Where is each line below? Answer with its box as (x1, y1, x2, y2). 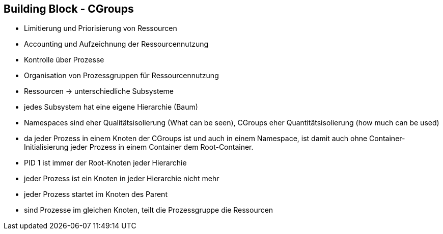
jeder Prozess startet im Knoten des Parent (24, 190, 168, 199)
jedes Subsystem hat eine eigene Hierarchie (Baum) (24, 103, 198, 112)
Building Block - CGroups (4, 3, 134, 15)
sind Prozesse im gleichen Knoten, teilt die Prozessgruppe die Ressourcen (24, 206, 273, 215)
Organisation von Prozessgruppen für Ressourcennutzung (24, 71, 219, 80)
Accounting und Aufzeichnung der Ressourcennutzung (24, 40, 209, 49)
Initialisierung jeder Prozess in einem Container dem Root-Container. (24, 143, 254, 152)
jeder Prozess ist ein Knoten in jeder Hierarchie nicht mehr (24, 174, 219, 183)
